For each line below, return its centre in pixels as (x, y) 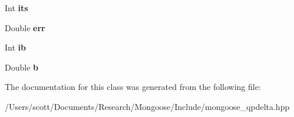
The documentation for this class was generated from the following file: (133, 87)
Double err (25, 27)
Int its (16, 8)
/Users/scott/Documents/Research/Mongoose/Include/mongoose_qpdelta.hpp (147, 106)
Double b (22, 67)
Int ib (15, 47)
